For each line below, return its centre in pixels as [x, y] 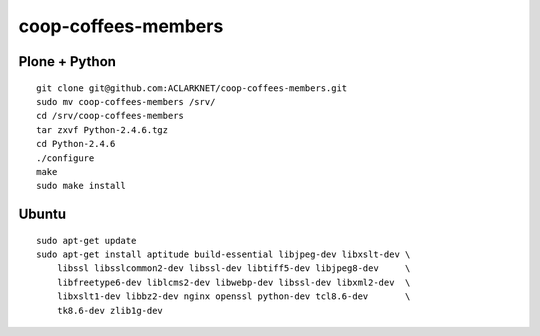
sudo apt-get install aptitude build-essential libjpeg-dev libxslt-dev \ [223, 254]
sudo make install [81, 186]
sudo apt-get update [86, 240]
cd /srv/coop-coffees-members [110, 116]
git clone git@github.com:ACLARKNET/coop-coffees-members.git [192, 88]
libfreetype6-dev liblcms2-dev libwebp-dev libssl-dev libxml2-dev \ [233, 282]
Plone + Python [67, 61]
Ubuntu [42, 214]
